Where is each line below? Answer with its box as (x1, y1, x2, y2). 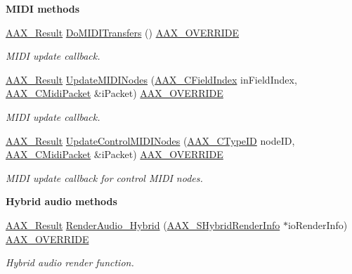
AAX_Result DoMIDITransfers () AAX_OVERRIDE (6, 25, 240, 39)
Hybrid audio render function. (6, 255, 134, 270)
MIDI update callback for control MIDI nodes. (6, 170, 203, 185)
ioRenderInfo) (287, 217, 348, 232)
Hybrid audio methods (6, 194, 117, 209)
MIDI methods (6, 1, 79, 15)
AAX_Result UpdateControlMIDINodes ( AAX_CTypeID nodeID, (6, 133, 295, 148)
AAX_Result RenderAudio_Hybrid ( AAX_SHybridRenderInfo (6, 217, 280, 232)
